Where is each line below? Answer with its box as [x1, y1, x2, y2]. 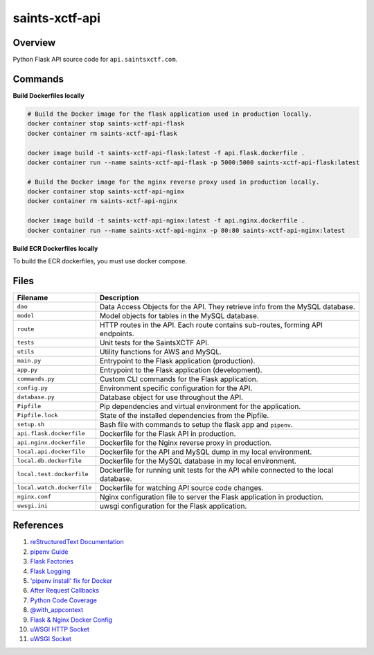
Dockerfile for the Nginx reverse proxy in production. [99, 437, 271, 447]
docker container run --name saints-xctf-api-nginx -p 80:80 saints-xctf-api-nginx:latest [27, 226, 346, 234]
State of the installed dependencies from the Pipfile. [99, 410, 269, 420]
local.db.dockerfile [17, 457, 82, 464]
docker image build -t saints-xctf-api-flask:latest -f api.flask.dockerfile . [27, 149, 305, 157]
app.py [17, 366, 38, 374]
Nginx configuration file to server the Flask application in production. [99, 492, 323, 502]
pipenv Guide [30, 548, 69, 556]
